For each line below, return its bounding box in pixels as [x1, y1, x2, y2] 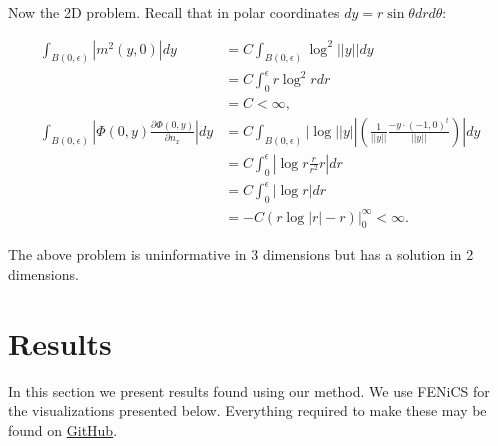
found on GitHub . [8, 419, 118, 440]
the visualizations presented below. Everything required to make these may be [8, 400, 487, 421]
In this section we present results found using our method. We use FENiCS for [8, 380, 490, 401]
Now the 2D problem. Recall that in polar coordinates [8, 2, 340, 22]
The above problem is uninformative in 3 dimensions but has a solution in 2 [8, 244, 474, 265]
